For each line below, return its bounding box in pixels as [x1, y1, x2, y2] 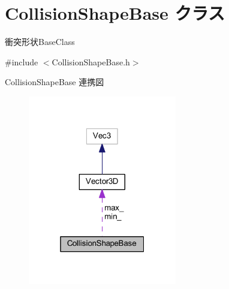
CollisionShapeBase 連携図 [5, 76, 104, 88]
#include [5, 55, 38, 68]
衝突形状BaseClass [5, 35, 75, 48]
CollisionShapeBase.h [52, 55, 130, 68]
